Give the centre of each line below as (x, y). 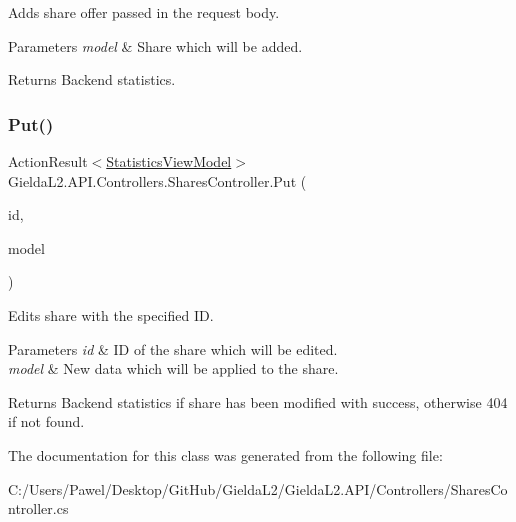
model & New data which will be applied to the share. (173, 368)
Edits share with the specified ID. (111, 314)
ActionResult (48, 161)
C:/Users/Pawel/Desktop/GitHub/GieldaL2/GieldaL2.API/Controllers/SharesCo (258, 488)
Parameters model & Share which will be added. (155, 45)
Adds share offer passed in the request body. (144, 12)
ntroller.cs (38, 508)
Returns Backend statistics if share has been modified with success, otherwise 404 (258, 401)
